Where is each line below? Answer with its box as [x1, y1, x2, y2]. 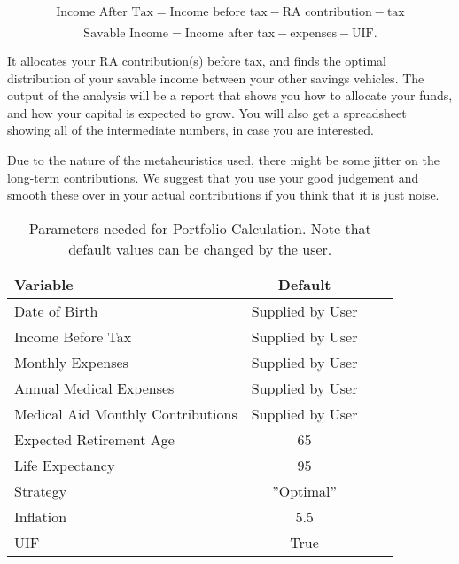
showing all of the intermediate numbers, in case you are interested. [7, 121, 374, 139]
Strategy [14, 480, 67, 501]
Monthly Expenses [14, 351, 128, 372]
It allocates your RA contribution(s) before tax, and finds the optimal [7, 51, 386, 69]
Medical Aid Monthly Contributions [14, 403, 237, 424]
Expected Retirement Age [14, 428, 175, 450]
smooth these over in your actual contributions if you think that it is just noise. [7, 185, 440, 204]
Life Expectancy [14, 454, 115, 475]
